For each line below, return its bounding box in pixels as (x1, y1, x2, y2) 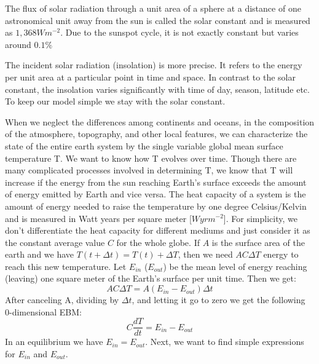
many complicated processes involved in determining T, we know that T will (5, 164, 293, 176)
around (5, 38, 31, 50)
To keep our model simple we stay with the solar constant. (5, 95, 226, 108)
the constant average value (5, 235, 105, 248)
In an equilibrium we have (5, 335, 103, 348)
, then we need (178, 248, 233, 261)
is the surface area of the (211, 235, 305, 248)
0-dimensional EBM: (5, 305, 82, 318)
